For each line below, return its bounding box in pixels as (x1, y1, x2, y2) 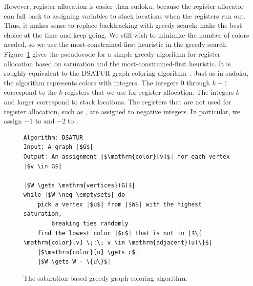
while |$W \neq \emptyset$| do (23, 191, 125, 199)
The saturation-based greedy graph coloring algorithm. (23, 273, 188, 283)
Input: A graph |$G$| (23, 143, 94, 151)
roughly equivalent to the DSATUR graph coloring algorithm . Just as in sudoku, (4, 68, 249, 78)
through (186, 77, 210, 87)
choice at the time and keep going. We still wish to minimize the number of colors (4, 29, 249, 40)
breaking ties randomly (51, 220, 128, 227)
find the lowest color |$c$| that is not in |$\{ (37, 229, 202, 237)
